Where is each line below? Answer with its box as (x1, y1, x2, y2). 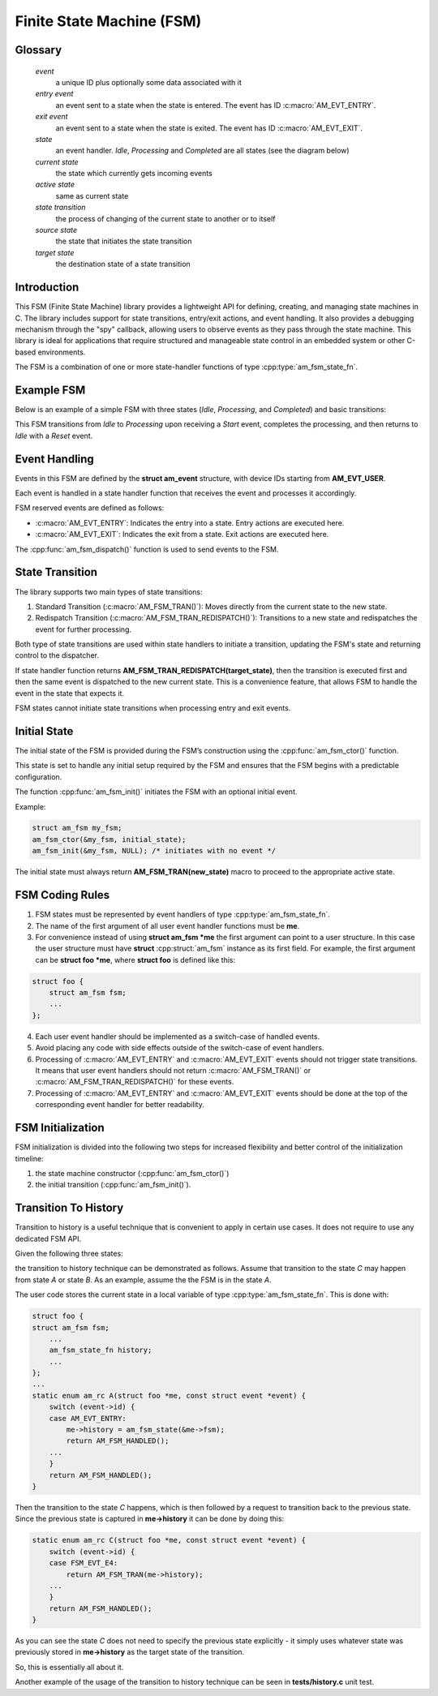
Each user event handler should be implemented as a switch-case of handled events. (35, 1031, 320, 1041)
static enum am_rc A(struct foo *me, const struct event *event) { (32, 1391, 307, 1400)
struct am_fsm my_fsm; (32, 823, 122, 833)
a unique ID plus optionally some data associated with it (55, 77, 243, 87)
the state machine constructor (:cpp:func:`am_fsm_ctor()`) (35, 1168, 230, 1178)
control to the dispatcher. (15, 650, 99, 660)
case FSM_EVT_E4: (49, 1558, 118, 1568)
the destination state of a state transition (55, 260, 191, 269)
